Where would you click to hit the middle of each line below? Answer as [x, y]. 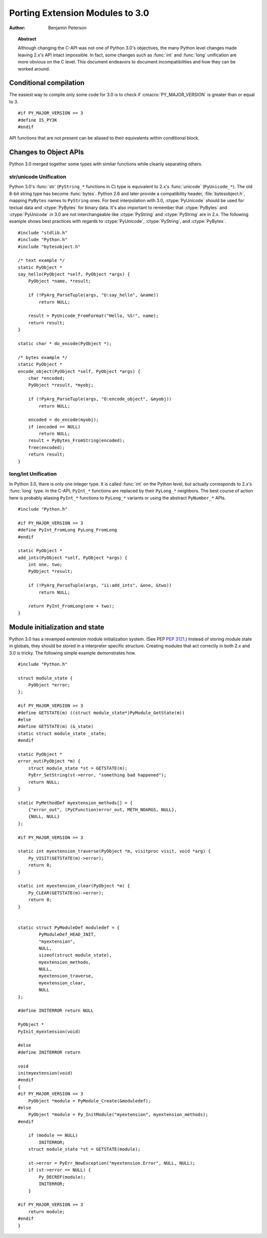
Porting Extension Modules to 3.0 [79, 13]
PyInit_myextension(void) [49, 1032]
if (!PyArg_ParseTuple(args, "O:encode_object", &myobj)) [100, 399]
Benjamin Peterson [67, 28]
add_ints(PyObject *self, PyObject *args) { [73, 558]
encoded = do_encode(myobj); [63, 420]
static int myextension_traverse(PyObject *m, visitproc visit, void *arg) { [114, 851]
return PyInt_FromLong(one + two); [71, 606]
